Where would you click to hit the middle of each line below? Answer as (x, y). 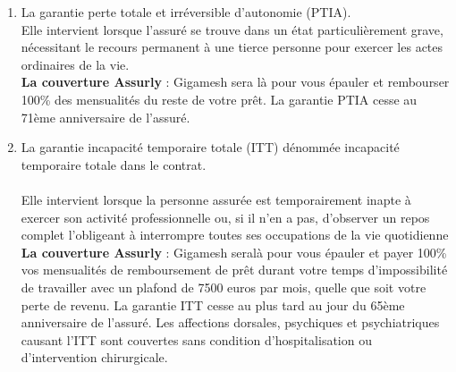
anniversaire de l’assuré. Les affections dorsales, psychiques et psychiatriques (230, 322)
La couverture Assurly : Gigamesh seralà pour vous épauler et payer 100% (234, 252)
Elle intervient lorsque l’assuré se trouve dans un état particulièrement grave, (232, 29)
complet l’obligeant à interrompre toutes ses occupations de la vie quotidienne (235, 235)
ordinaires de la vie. (75, 64)
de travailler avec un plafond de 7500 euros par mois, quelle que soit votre (224, 287)
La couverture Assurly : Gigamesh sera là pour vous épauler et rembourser (235, 82)
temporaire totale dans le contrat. (114, 164)
